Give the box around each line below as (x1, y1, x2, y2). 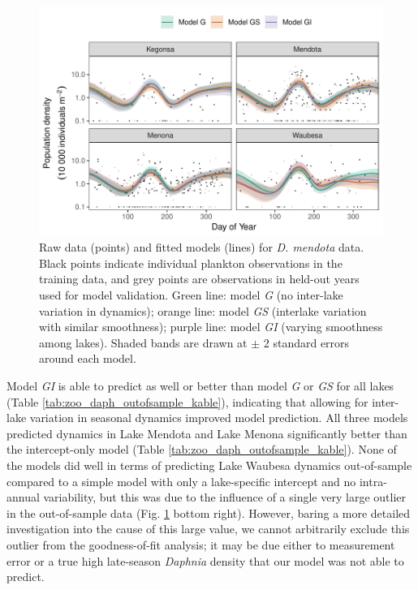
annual (6, 489, 40, 506)
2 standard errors (263, 334, 350, 351)
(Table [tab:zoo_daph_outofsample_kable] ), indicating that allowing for (6, 393, 368, 410)
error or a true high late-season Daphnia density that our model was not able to (6, 552, 404, 569)
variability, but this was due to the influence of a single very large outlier (43, 489, 406, 506)
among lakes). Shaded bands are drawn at (39, 334, 248, 351)
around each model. (39, 350, 136, 367)
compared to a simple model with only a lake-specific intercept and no (6, 472, 356, 489)
